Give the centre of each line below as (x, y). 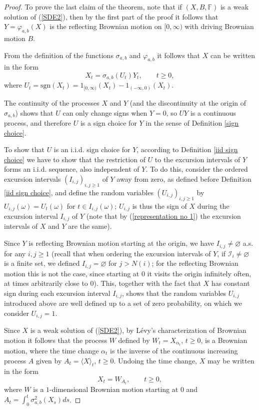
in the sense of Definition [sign (192, 122)
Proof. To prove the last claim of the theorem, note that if (93, 7)
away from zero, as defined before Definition (184, 178)
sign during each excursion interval (57, 293)
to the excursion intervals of (197, 159)
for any (15, 253)
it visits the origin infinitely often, (199, 273)
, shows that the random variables (174, 293)
